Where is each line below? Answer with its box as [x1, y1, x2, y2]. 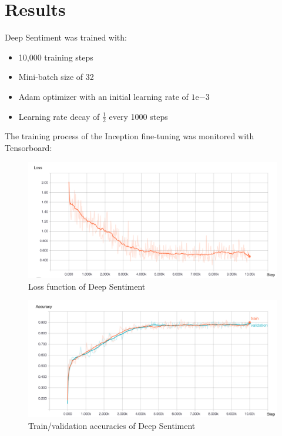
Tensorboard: [5, 141, 52, 153]
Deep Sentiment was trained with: [5, 31, 127, 43]
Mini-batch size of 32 [18, 71, 94, 83]
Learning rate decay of [18, 110, 100, 122]
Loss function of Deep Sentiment [28, 280, 146, 292]
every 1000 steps [109, 110, 168, 122]
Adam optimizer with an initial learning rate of [18, 90, 189, 102]
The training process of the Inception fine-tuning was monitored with [5, 130, 254, 142]
